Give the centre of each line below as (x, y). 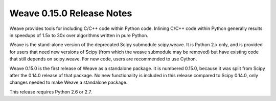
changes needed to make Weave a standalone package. (68, 82)
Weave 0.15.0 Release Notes (71, 13)
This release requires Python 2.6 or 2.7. (51, 92)
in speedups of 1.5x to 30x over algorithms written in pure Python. (79, 35)
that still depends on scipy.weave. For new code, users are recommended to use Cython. (103, 59)
